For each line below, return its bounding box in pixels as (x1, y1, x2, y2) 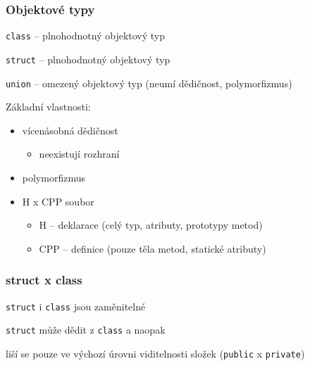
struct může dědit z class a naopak (6, 322, 166, 337)
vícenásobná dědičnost (22, 122, 118, 137)
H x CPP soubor (22, 194, 94, 208)
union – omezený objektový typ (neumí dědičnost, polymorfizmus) (6, 75, 292, 90)
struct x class (6, 271, 82, 289)
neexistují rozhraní (39, 146, 120, 161)
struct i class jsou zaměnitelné (6, 298, 146, 313)
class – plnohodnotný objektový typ (6, 28, 166, 43)
